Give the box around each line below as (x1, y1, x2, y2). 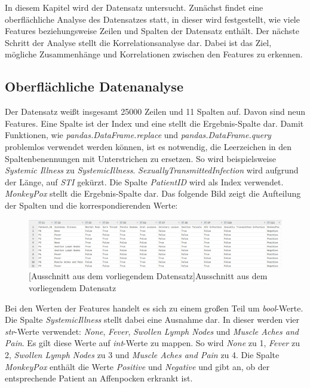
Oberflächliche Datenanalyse (5, 77, 183, 96)
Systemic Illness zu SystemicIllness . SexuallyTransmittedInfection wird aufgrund (5, 164, 299, 176)
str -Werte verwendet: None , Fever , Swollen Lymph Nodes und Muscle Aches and (5, 325, 299, 337)
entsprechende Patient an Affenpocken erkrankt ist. (5, 372, 193, 384)
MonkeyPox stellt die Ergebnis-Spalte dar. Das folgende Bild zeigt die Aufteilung (5, 187, 301, 200)
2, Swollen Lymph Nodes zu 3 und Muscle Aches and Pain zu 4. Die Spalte (5, 349, 280, 360)
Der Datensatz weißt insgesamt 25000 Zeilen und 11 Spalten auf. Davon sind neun (5, 105, 305, 118)
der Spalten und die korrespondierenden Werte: (5, 198, 178, 211)
